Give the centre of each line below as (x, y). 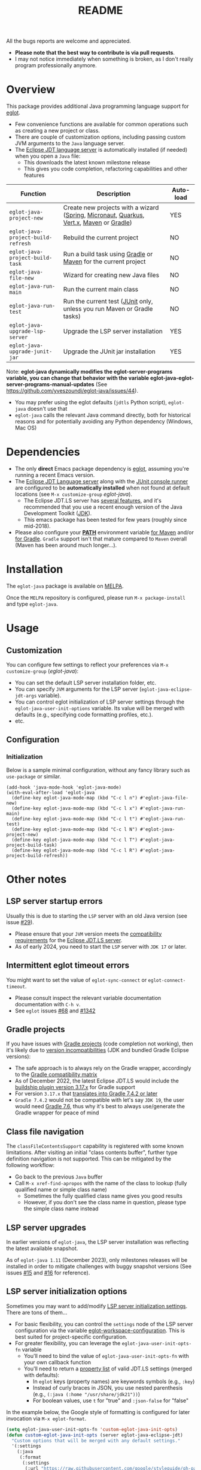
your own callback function (57, 1362)
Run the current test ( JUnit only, (108, 302)
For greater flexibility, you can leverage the (68, 1343)
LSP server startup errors (54, 901)
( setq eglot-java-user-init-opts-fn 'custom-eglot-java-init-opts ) (92, 1429)
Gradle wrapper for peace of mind (57, 1113)
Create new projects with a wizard (111, 208)
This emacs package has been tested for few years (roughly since (105, 520)
